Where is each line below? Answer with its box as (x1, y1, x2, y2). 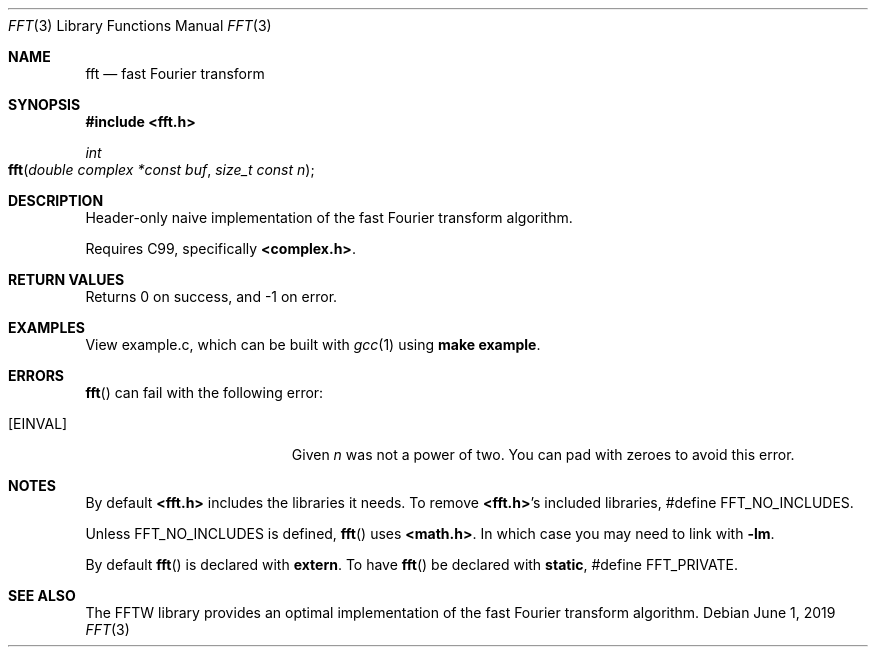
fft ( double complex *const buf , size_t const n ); (8, 161, 315, 178)
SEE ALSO (8, 587, 76, 604)
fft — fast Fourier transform (85, 65, 265, 82)
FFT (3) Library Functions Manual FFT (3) (8, 17, 272, 34)
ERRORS (8, 367, 65, 384)
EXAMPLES (8, 319, 85, 336)
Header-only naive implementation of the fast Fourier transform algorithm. (85, 209, 573, 226)
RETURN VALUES (8, 271, 125, 288)
